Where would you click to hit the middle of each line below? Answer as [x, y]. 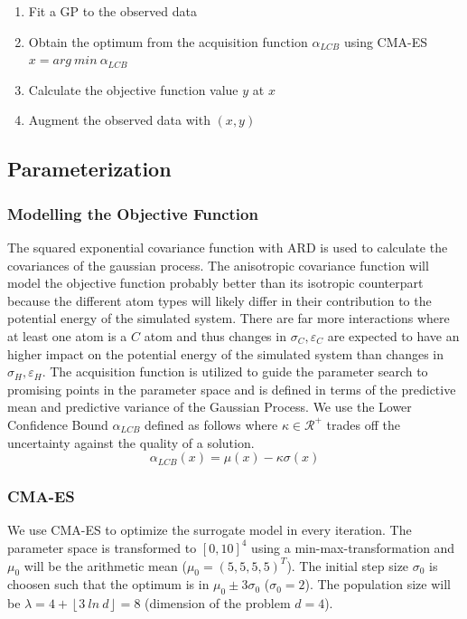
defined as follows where [211, 424]
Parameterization [89, 169]
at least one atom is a [67, 335]
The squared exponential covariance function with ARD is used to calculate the [228, 247]
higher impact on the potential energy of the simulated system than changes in [225, 353]
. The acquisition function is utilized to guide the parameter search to [235, 371]
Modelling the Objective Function [133, 213]
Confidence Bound [58, 424]
